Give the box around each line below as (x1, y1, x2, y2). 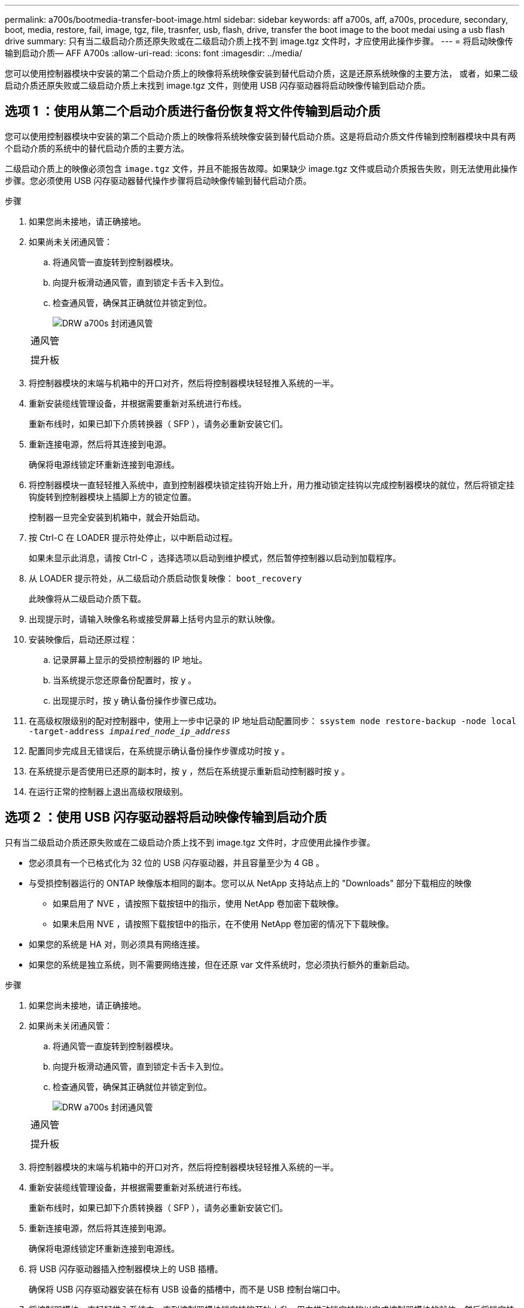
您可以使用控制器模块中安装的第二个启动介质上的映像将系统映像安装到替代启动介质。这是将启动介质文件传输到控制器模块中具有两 (5, 131, 516, 141)
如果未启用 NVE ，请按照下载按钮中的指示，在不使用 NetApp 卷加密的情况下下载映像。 (53, 918, 394, 929)
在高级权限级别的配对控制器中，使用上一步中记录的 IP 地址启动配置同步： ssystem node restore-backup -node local (29, 715, 517, 726)
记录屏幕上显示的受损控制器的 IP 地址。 (53, 654, 208, 665)
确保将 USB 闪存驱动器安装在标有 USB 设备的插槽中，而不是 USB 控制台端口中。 (29, 1283, 346, 1294)
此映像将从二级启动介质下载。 (29, 593, 146, 604)
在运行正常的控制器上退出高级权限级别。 (29, 786, 188, 797)
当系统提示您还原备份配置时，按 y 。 (53, 674, 197, 685)
